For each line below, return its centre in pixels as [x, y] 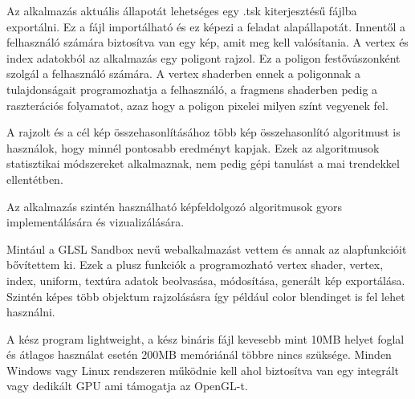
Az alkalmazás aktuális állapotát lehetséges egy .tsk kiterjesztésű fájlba [182, 10]
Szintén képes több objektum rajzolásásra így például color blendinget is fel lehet [206, 296]
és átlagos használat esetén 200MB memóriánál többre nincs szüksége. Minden [199, 354]
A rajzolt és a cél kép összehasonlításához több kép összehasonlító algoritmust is [203, 132]
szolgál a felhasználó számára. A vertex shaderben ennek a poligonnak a [184, 73]
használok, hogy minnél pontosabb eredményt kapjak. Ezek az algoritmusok [193, 147]
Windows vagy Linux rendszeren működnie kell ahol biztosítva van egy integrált [203, 370]
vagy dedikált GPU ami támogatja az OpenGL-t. [127, 386]
